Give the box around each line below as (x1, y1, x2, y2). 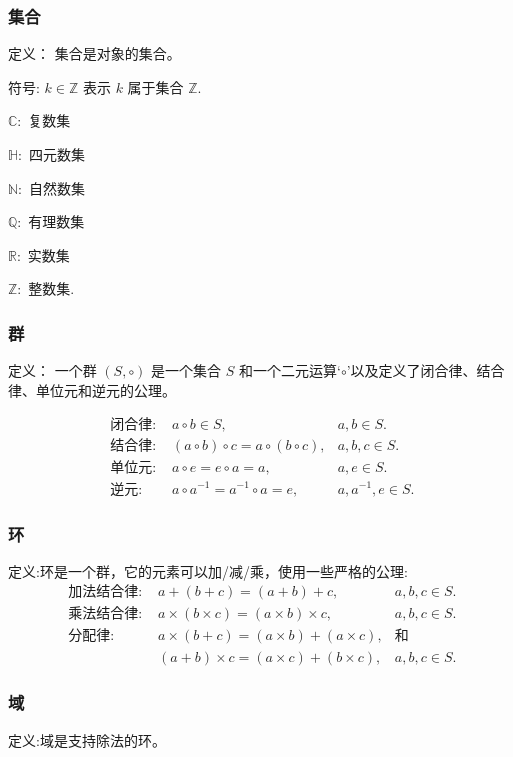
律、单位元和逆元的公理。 (8, 379, 176, 400)
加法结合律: (68, 585, 143, 600)
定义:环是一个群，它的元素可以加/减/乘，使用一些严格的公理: (8, 560, 408, 581)
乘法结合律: (68, 607, 143, 622)
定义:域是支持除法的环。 (8, 729, 166, 750)
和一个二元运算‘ (238, 360, 341, 381)
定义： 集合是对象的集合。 (8, 43, 181, 64)
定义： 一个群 (8, 360, 97, 381)
